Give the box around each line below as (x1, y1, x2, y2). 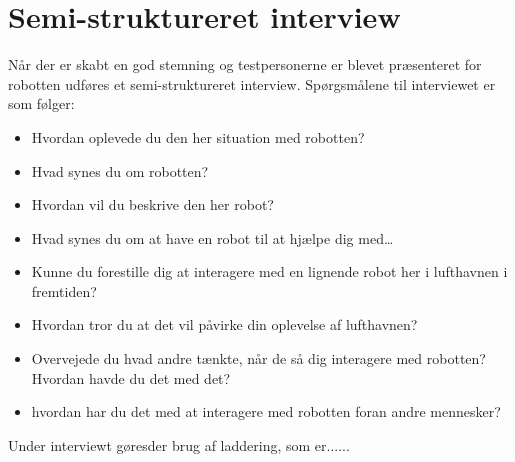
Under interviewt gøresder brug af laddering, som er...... (8, 434, 350, 455)
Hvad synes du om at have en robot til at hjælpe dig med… (31, 227, 394, 248)
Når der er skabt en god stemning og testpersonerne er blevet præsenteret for (8, 54, 482, 75)
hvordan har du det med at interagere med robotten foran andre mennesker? (31, 401, 501, 422)
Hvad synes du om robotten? (31, 160, 209, 181)
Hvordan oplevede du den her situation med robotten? (31, 126, 365, 147)
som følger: (8, 93, 75, 114)
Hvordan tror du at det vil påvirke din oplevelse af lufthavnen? (31, 314, 418, 335)
